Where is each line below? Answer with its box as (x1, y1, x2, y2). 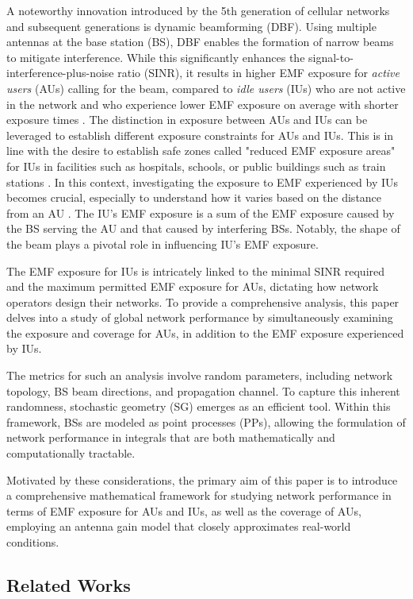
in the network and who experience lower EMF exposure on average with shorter (6, 95, 399, 112)
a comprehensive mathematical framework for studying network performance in (6, 487, 392, 504)
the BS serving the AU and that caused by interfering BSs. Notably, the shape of (6, 220, 400, 237)
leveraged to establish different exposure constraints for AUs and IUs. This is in (6, 126, 394, 143)
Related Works (6, 572, 131, 597)
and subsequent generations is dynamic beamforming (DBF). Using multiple (6, 17, 377, 34)
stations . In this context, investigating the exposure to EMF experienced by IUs (6, 173, 399, 190)
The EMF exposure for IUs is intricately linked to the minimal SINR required (6, 262, 385, 279)
